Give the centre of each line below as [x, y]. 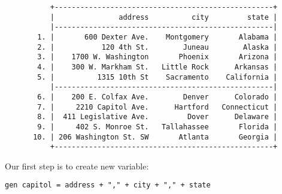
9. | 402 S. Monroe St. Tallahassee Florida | [157, 127]
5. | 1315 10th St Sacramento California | [157, 77]
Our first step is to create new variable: [77, 166]
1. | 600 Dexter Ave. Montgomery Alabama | [157, 37]
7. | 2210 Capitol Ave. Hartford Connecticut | [157, 107]
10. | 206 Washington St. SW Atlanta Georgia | [155, 137]
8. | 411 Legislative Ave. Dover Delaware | [157, 117]
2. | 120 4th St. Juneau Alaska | [157, 47]
